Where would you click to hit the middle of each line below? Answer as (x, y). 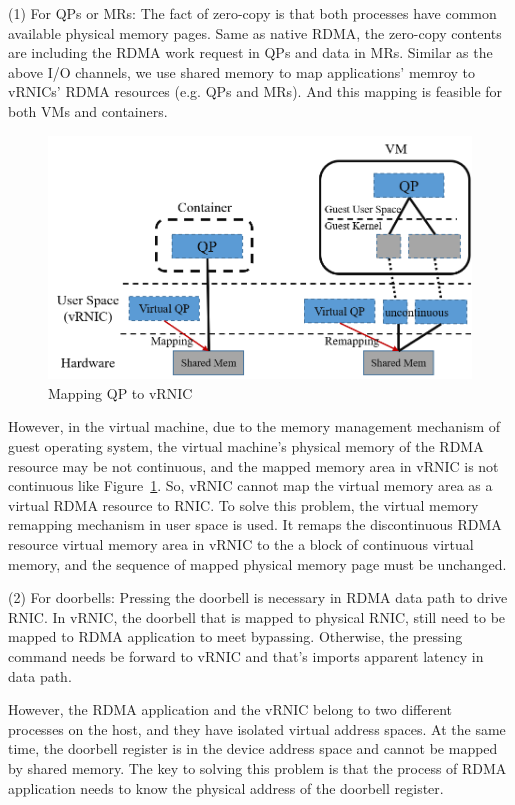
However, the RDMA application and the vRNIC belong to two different (230, 709)
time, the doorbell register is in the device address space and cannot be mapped (253, 748)
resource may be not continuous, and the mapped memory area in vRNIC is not (253, 465)
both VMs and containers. (88, 110)
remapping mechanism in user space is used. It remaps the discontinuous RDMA (255, 524)
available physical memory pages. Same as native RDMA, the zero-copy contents (255, 32)
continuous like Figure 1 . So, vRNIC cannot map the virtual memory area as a (250, 485)
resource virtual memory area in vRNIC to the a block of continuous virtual (241, 544)
